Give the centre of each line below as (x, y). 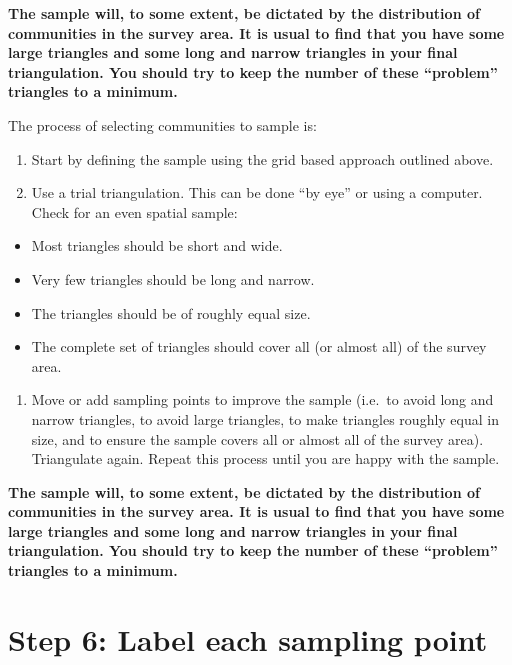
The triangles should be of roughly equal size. (171, 312)
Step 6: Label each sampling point (248, 638)
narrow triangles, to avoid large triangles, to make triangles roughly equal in (265, 418)
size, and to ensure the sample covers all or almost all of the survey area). (257, 438)
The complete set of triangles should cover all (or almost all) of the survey (259, 346)
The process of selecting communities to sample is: (162, 124)
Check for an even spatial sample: (134, 211)
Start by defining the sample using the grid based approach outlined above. (262, 158)
